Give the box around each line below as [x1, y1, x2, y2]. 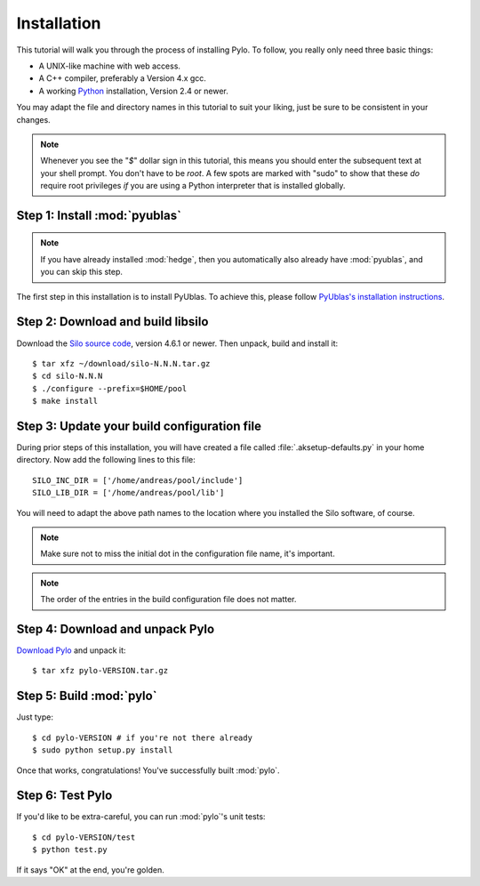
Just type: [16, 712, 53, 722]
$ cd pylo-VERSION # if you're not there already [32, 732, 253, 743]
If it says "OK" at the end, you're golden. [16, 864, 164, 875]
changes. [16, 114, 51, 125]
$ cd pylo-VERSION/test [32, 832, 136, 842]
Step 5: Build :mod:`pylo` [16, 689, 157, 704]
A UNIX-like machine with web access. [38, 60, 181, 71]
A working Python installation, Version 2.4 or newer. [38, 85, 228, 96]
